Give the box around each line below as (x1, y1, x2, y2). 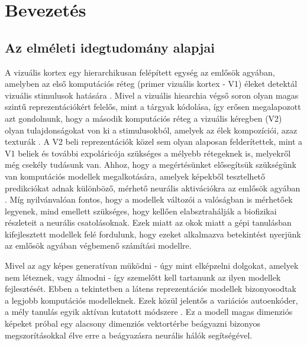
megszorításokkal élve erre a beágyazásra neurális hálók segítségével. (5, 328, 253, 341)
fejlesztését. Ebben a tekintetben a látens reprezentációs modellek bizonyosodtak (5, 282, 296, 295)
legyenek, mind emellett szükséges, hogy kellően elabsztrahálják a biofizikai (5, 204, 277, 217)
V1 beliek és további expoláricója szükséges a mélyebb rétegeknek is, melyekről (5, 147, 291, 159)
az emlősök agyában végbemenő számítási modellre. (5, 239, 192, 252)
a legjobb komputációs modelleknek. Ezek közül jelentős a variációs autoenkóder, (5, 294, 298, 306)
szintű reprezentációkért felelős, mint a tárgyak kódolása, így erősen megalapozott (5, 100, 301, 113)
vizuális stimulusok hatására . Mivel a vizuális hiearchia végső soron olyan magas (5, 89, 299, 101)
